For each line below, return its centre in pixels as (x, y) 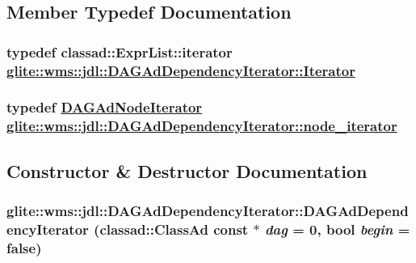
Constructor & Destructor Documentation (187, 170)
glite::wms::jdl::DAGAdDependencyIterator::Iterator (181, 70)
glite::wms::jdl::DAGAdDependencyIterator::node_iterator (202, 126)
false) (24, 247)
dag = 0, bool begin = (337, 229)
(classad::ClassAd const (171, 229)
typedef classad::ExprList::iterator (120, 51)
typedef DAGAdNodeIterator (105, 107)
